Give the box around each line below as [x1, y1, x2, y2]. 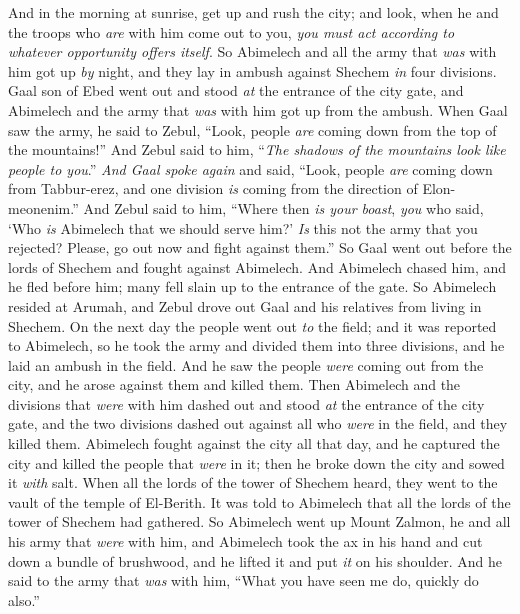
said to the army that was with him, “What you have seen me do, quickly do [8, 570, 479, 591]
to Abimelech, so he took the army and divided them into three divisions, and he [8, 335, 505, 356]
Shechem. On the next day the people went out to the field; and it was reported [8, 315, 497, 336]
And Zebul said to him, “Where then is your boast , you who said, [83, 197, 484, 218]
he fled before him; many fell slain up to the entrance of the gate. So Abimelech [8, 276, 497, 297]
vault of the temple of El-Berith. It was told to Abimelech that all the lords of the [8, 491, 511, 512]
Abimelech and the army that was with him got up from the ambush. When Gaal [8, 99, 508, 120]
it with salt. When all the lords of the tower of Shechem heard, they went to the [8, 472, 498, 493]
